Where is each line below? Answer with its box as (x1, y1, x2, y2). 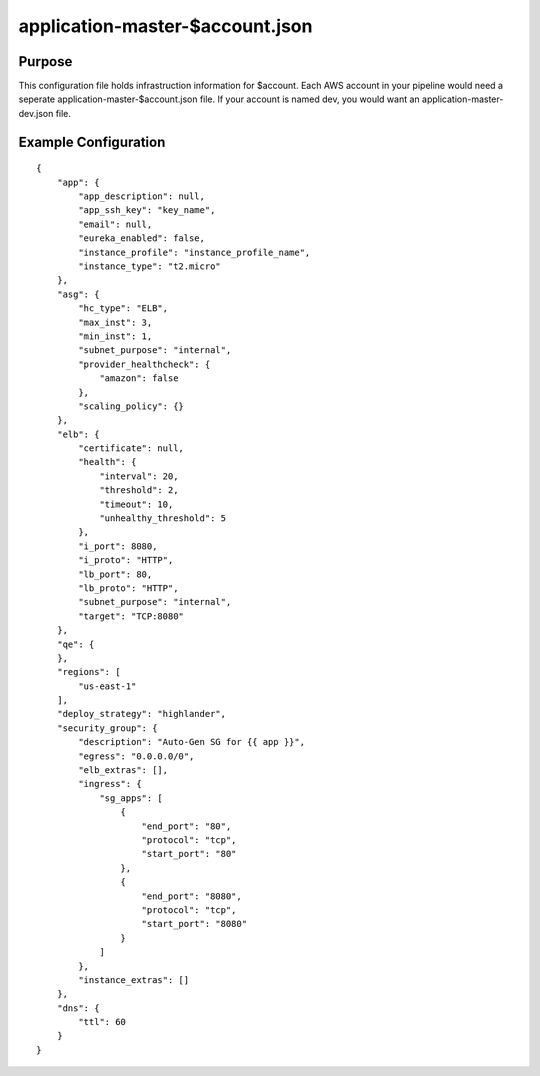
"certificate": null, (78, 443, 185, 454)
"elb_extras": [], (78, 765, 169, 776)
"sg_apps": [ (99, 792, 164, 804)
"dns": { (56, 1002, 100, 1014)
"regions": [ (56, 666, 121, 678)
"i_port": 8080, (78, 540, 158, 552)
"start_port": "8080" (141, 918, 248, 930)
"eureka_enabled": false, (78, 233, 205, 244)
